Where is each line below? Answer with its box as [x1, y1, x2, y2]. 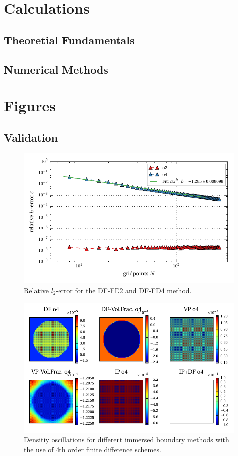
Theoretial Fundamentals [4, 32, 135, 47]
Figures [4, 95, 56, 116]
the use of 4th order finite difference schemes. [24, 444, 161, 454]
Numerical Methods [4, 61, 108, 76]
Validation [4, 129, 58, 145]
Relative [24, 285, 49, 295]
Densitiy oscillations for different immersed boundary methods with [24, 434, 229, 445]
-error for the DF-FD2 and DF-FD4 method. [56, 285, 192, 295]
